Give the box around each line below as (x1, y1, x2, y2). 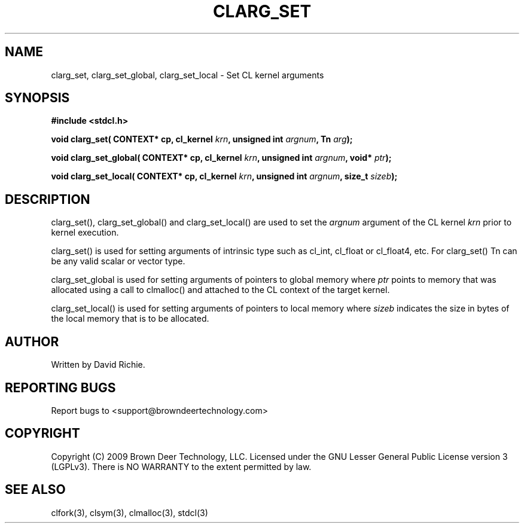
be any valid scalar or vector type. (51, 256, 185, 267)
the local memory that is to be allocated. (51, 313, 209, 324)
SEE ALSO (5, 482, 66, 498)
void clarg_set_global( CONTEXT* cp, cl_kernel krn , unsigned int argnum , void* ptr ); (51, 152, 392, 163)
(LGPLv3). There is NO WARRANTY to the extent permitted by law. (51, 461, 312, 472)
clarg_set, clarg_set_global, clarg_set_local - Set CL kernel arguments (51, 69, 324, 80)
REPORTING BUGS (5, 380, 116, 395)
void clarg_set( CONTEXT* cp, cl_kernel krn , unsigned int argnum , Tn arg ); (51, 134, 353, 145)
